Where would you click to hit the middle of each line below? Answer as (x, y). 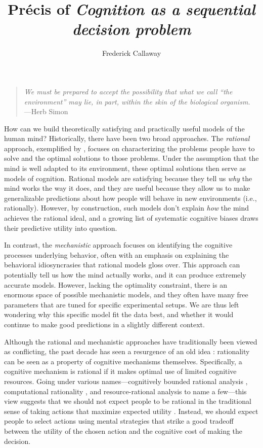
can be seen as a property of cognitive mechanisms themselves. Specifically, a (123, 361)
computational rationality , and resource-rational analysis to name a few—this (125, 391)
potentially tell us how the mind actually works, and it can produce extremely (125, 274)
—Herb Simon (46, 111)
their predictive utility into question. (61, 228)
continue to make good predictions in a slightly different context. (104, 324)
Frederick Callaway (131, 53)
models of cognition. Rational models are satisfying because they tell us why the (128, 178)
